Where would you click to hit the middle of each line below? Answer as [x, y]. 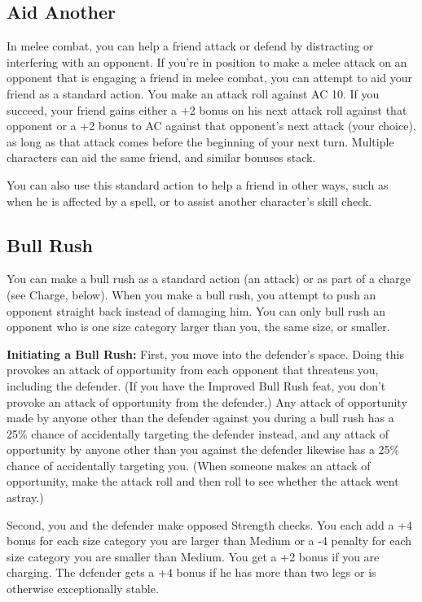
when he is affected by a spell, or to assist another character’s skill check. [189, 201]
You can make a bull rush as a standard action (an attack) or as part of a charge [209, 279]
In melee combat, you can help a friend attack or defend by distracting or [190, 46]
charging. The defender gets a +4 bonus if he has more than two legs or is [191, 572]
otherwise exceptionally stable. [83, 589]
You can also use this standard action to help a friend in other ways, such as [198, 184]
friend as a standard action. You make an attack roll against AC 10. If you [193, 93]
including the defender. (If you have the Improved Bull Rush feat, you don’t [196, 385]
